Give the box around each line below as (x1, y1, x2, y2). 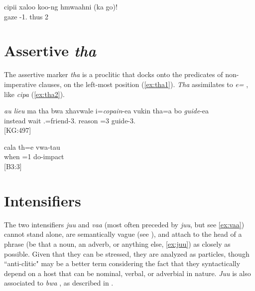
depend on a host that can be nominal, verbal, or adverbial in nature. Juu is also (4, 268, 251, 278)
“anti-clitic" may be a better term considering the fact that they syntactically (4, 258, 241, 269)
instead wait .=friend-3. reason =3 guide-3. (4, 115, 135, 125)
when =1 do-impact (4, 151, 64, 162)
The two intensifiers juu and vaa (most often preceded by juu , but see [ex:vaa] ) (4, 219, 245, 229)
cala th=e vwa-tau (4, 141, 60, 152)
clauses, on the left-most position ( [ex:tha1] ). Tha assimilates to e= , (38, 79, 249, 89)
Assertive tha (4, 40, 96, 61)
